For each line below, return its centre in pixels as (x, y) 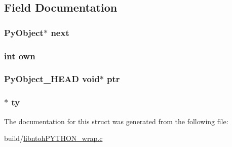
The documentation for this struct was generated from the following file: (116, 121)
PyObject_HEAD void (52, 79)
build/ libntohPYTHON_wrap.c (53, 138)
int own (20, 56)
